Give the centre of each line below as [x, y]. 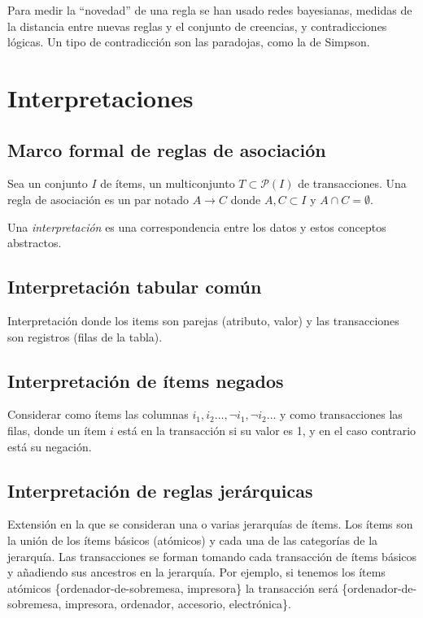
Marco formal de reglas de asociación [167, 149]
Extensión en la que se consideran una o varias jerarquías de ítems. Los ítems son [210, 524]
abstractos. [35, 243]
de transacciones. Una [352, 183]
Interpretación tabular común [135, 287]
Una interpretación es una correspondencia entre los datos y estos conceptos [197, 226]
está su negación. [50, 446]
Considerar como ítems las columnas [98, 414]
